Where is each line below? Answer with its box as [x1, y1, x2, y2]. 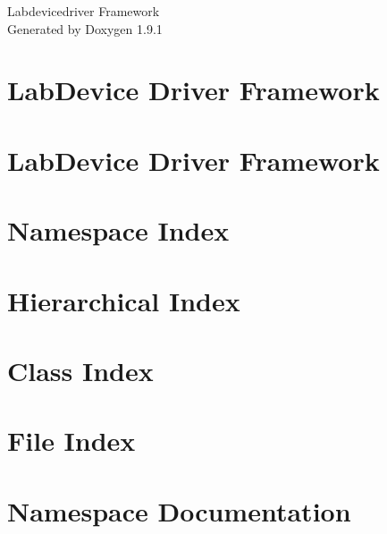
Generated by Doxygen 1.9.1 [7, 19, 163, 38]
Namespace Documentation [7, 492, 351, 529]
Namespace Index [7, 212, 230, 249]
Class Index [7, 352, 154, 388]
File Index [7, 422, 136, 459]
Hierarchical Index [7, 282, 240, 318]
